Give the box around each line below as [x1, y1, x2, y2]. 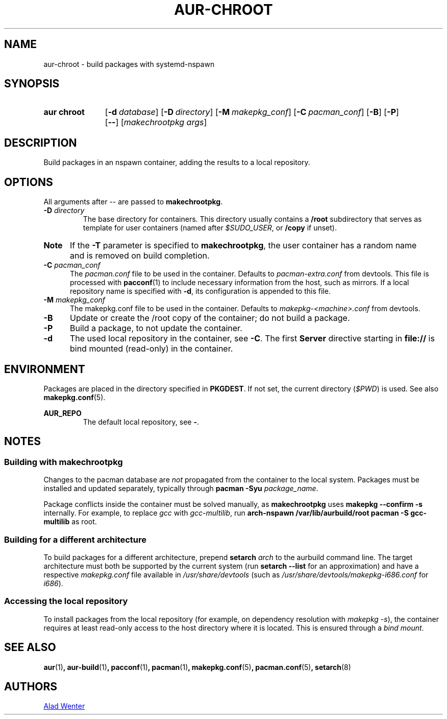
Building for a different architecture [4, 534, 147, 545]
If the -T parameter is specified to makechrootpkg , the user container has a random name [69, 240, 417, 251]
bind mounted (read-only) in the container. [69, 343, 233, 354]
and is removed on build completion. [69, 250, 210, 261]
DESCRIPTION [4, 136, 77, 149]
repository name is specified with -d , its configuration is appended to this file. [70, 287, 331, 296]
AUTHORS [4, 680, 58, 693]
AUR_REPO [43, 408, 82, 418]
